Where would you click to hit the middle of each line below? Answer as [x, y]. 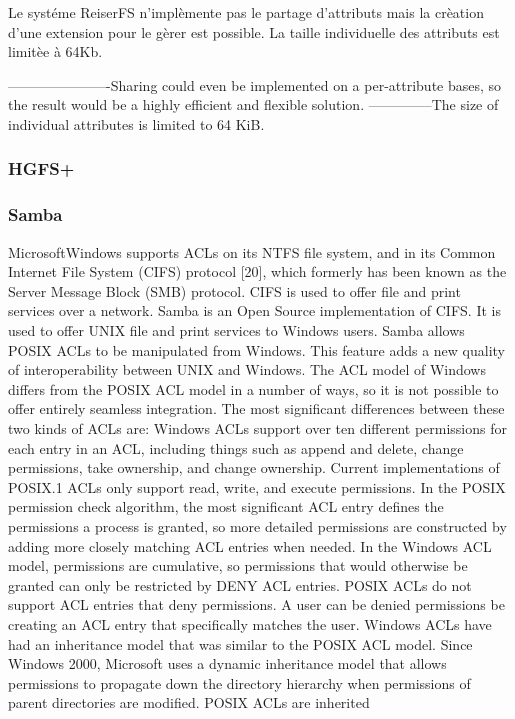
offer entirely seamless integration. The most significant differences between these [256, 408]
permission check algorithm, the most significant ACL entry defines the [226, 506]
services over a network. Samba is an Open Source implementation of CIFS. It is [254, 310]
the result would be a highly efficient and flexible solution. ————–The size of [253, 104]
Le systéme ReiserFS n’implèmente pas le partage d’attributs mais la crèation [246, 12]
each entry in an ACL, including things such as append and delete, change [236, 447]
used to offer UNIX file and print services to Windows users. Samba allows [236, 330]
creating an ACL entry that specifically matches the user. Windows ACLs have [250, 623]
